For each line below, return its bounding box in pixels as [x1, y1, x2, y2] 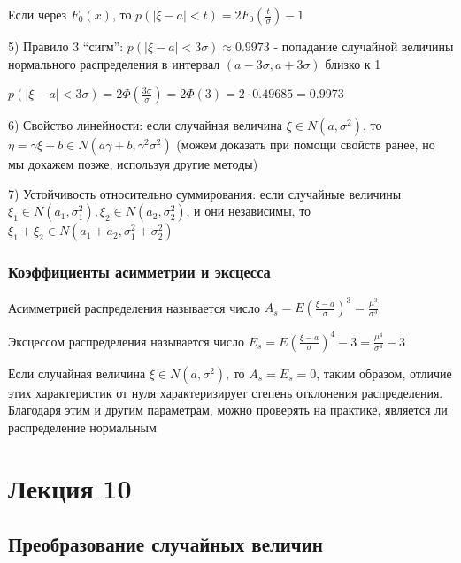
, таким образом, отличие [316, 363, 452, 382]
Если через [8, 5, 67, 23]
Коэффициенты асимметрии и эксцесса [8, 261, 271, 283]
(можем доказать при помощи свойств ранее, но [176, 135, 435, 154]
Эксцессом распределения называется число [8, 331, 245, 350]
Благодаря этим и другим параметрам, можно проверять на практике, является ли [8, 400, 448, 419]
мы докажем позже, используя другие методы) [8, 155, 258, 173]
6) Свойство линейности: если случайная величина [8, 116, 282, 134]
